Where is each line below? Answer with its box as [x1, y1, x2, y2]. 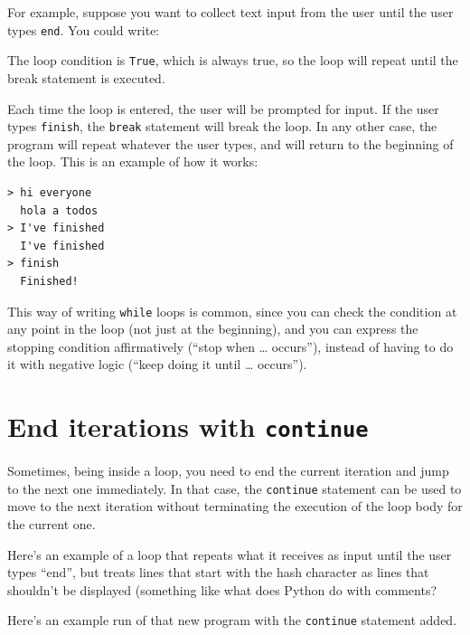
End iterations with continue [7, 408, 369, 445]
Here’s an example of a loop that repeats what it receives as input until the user [7, 545, 452, 564]
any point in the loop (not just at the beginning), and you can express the [7, 319, 418, 338]
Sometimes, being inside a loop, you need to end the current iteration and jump [7, 461, 449, 480]
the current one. [7, 515, 96, 534]
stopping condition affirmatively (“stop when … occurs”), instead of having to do [7, 336, 454, 355]
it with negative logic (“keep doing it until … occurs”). [7, 355, 307, 374]
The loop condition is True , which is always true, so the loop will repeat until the [7, 51, 458, 70]
